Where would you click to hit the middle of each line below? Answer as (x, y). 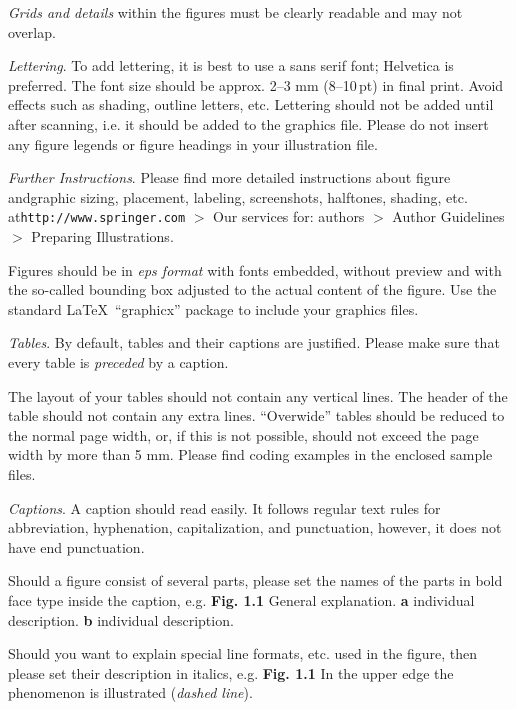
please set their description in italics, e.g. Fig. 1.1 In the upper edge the (231, 672)
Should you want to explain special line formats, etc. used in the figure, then (242, 653)
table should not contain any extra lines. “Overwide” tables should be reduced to (256, 415)
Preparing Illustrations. (102, 236)
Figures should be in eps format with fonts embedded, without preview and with (255, 269)
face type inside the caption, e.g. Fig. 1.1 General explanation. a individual (241, 599)
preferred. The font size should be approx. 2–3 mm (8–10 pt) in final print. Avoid (256, 84)
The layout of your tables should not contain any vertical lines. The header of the (258, 395)
